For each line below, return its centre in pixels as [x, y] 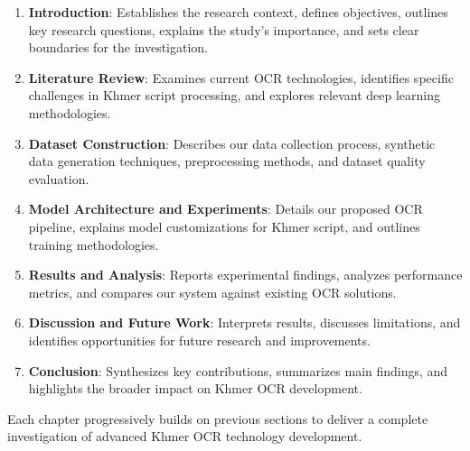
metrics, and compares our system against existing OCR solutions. [212, 292]
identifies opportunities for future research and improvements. [199, 340]
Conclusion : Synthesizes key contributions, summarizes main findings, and [238, 370]
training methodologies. [94, 244]
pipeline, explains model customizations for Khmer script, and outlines [224, 226]
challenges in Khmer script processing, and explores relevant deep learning [235, 95]
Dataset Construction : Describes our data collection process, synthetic [232, 143]
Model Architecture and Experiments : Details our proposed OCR [226, 209]
